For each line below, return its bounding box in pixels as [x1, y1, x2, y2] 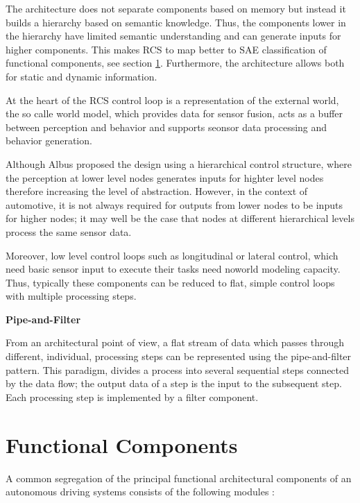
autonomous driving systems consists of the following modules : [6, 484, 275, 499]
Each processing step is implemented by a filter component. [6, 389, 259, 404]
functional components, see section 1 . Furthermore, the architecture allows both [6, 56, 345, 70]
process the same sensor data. [6, 224, 132, 239]
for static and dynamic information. [6, 69, 157, 83]
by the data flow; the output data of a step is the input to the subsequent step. [6, 376, 342, 391]
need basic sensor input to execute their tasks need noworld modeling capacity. [6, 262, 341, 276]
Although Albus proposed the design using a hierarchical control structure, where [6, 156, 352, 171]
